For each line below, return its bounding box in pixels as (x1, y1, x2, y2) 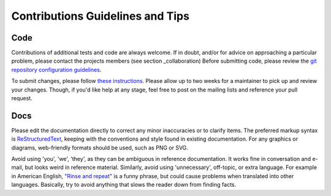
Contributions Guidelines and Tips (11, 9, 190, 23)
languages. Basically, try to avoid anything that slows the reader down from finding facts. (11, 181, 236, 189)
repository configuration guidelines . (11, 66, 102, 73)
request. (11, 95, 33, 102)
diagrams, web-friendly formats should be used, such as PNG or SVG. (11, 144, 188, 151)
